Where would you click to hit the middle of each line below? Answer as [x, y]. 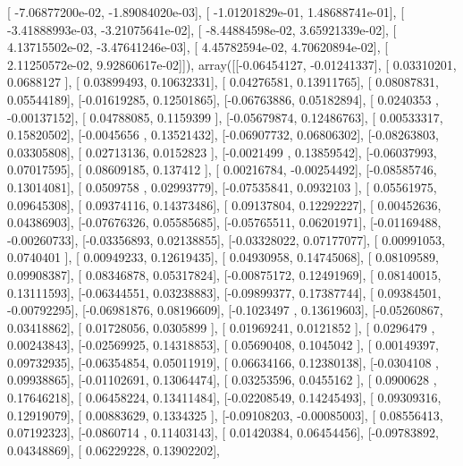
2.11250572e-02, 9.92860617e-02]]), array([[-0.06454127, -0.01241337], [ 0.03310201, [232, 64]
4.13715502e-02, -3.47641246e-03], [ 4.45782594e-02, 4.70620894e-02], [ [198, 47]
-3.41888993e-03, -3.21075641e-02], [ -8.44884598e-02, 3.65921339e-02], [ [202, 29]
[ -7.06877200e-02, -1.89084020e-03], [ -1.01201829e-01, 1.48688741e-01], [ [206, 12]
